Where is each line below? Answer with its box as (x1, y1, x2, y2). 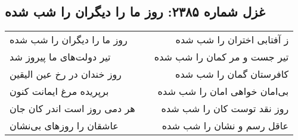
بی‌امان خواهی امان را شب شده (157, 84, 289, 98)
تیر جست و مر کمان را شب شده (154, 50, 289, 64)
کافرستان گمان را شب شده (175, 67, 289, 81)
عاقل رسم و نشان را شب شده (162, 119, 289, 133)
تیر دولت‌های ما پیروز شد (10, 50, 111, 64)
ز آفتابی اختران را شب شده (175, 33, 289, 47)
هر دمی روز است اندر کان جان (10, 101, 135, 116)
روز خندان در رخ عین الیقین (10, 67, 122, 81)
